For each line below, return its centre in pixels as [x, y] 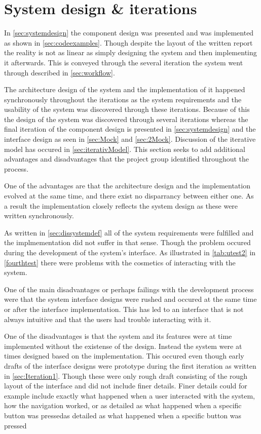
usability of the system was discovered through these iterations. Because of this [127, 109]
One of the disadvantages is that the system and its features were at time [118, 336]
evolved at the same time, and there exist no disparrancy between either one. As [129, 196]
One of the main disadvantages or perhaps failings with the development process [129, 289]
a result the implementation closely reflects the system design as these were [121, 205]
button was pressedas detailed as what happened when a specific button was [123, 415]
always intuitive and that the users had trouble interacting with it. [108, 319]
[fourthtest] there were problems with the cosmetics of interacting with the [120, 262]
